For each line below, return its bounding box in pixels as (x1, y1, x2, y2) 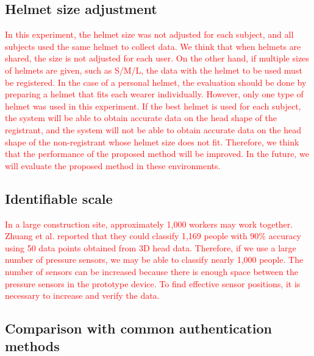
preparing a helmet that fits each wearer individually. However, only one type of (5, 88, 304, 100)
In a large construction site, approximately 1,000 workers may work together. (5, 217, 293, 230)
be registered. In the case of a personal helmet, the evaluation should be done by (5, 75, 307, 88)
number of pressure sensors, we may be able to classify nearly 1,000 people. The (5, 253, 304, 266)
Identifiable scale (5, 189, 113, 208)
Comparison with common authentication (5, 319, 273, 338)
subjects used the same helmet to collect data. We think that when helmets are (5, 40, 301, 52)
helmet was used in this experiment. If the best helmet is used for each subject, (5, 99, 301, 112)
